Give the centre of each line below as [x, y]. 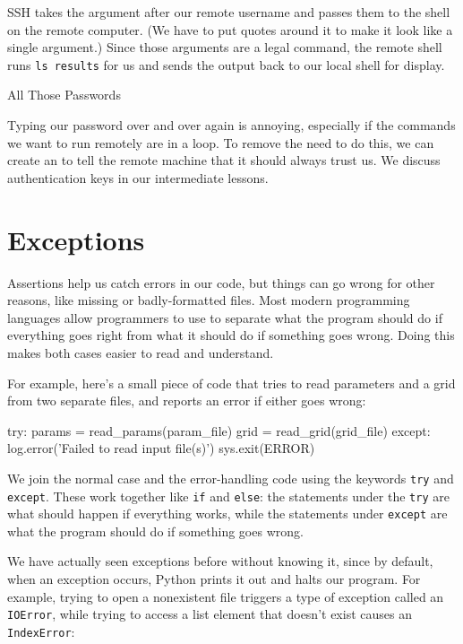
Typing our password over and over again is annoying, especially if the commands [231, 125]
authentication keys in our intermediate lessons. [138, 177]
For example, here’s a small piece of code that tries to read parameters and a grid [231, 383]
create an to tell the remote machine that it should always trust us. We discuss [224, 160]
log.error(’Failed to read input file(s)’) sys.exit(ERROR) [161, 448]
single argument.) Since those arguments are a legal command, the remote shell [225, 47]
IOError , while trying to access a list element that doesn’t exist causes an [210, 614]
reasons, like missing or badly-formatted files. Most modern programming [209, 300]
